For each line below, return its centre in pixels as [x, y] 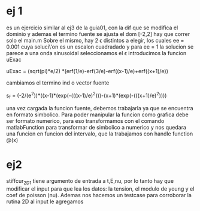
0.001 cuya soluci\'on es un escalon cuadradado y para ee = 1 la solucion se [100, 47]
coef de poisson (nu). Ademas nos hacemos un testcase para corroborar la [99, 195]
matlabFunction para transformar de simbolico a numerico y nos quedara [96, 128]
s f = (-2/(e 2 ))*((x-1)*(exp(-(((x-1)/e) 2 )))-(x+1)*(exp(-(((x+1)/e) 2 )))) [87, 95]
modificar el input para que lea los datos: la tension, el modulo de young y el [100, 189]
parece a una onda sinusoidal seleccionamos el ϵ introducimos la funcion [96, 53]
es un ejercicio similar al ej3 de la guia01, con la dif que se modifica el [92, 28]
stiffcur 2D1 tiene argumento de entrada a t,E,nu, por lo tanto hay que [90, 182]
